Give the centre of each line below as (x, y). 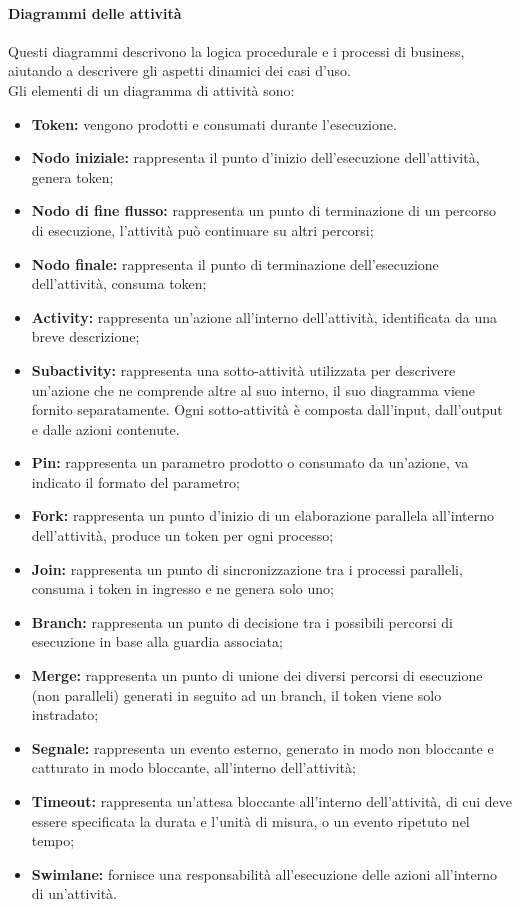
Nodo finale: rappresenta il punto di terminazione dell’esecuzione (235, 263)
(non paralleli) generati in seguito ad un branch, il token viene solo (236, 694)
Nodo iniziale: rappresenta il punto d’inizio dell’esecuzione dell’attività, (255, 157)
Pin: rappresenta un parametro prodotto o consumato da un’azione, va (250, 462)
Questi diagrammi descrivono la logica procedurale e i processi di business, (236, 50)
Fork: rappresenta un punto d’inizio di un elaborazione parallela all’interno (263, 515)
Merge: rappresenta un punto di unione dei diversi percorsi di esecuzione (257, 675)
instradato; (65, 714)
